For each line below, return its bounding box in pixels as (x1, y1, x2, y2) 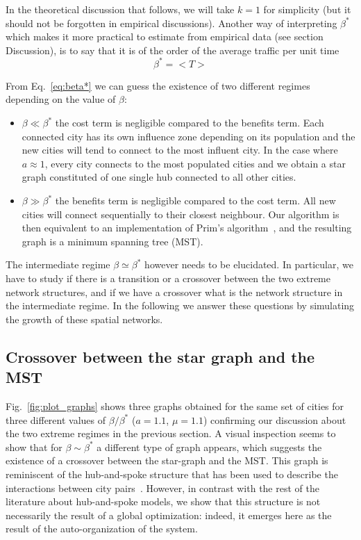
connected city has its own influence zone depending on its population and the (22, 129, 355, 143)
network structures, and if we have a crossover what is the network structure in (6, 284, 343, 299)
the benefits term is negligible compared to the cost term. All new (55, 193, 336, 208)
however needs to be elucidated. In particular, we (144, 257, 353, 272)
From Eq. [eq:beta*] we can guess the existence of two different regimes (6, 78, 310, 92)
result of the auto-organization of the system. (6, 521, 198, 536)
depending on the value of (6, 92, 116, 106)
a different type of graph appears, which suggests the (96, 439, 322, 454)
